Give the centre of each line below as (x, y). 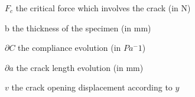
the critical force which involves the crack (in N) (103, 8)
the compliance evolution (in (69, 48)
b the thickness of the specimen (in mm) (78, 28)
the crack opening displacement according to (92, 87)
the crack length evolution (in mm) (80, 67)
